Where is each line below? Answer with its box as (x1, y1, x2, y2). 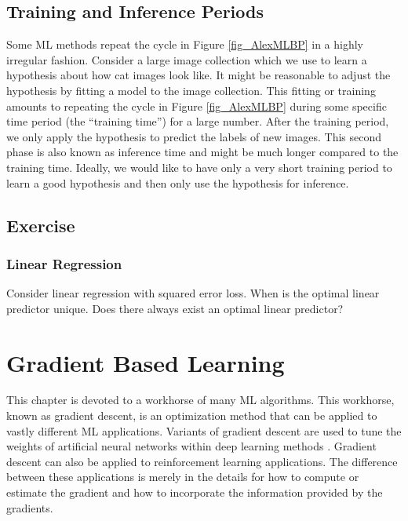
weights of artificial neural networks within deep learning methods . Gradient (6, 438, 377, 454)
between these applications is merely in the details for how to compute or (6, 468, 359, 485)
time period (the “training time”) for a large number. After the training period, (6, 113, 389, 129)
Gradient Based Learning (6, 346, 285, 378)
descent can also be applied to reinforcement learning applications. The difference (6, 453, 398, 469)
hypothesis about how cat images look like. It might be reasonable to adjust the (6, 67, 391, 83)
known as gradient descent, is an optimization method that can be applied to (6, 407, 377, 424)
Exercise (6, 213, 75, 237)
